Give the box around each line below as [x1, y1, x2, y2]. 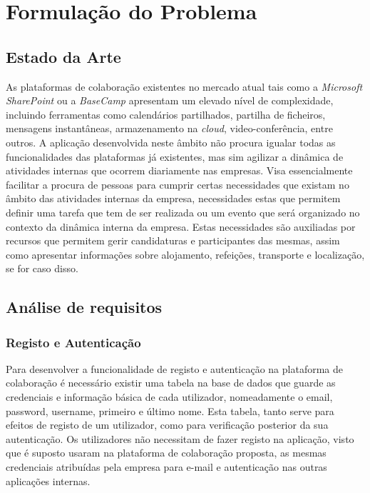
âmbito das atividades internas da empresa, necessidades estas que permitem [6, 191, 341, 206]
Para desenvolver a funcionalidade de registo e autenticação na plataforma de [6, 361, 344, 376]
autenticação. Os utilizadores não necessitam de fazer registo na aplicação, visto [6, 431, 354, 446]
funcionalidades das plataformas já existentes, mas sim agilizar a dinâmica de [6, 149, 344, 164]
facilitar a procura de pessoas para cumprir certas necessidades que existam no [6, 176, 349, 191]
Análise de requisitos [6, 296, 163, 318]
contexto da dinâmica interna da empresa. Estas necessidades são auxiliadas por [6, 219, 356, 234]
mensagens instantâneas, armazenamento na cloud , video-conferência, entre [6, 121, 333, 136]
